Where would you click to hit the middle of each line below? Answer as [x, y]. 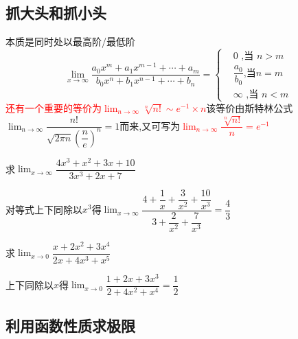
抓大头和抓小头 [56, 13]
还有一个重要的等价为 [54, 107]
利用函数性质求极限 [70, 326]
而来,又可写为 [150, 125]
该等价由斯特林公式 [250, 107]
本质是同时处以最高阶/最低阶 [70, 42]
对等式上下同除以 [44, 209]
